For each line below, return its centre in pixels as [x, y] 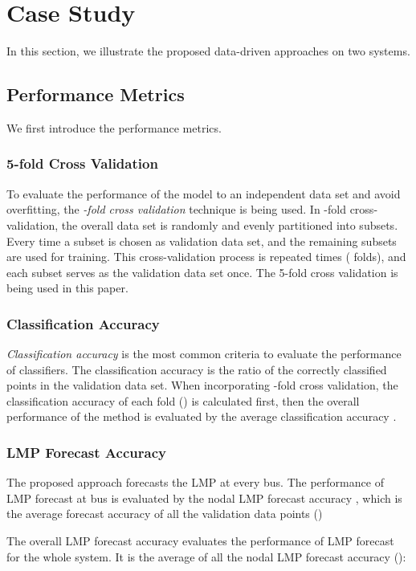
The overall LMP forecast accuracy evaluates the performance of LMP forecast [200, 541]
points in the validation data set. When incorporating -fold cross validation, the [202, 385]
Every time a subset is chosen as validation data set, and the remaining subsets [202, 241]
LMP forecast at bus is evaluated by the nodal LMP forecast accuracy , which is [204, 498]
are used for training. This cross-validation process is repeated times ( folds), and [206, 257]
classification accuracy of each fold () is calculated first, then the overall [183, 400]
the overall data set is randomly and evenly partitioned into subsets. [230, 224]
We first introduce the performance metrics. [114, 127]
